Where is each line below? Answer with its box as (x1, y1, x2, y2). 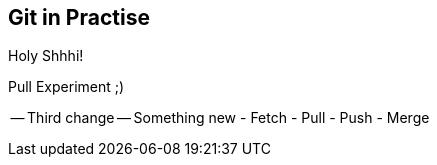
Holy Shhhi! (8, 47, 84, 65)
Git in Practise (8, 5, 150, 30)
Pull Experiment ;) (8, 78, 125, 96)
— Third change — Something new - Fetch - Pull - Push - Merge (10, 109, 430, 127)
